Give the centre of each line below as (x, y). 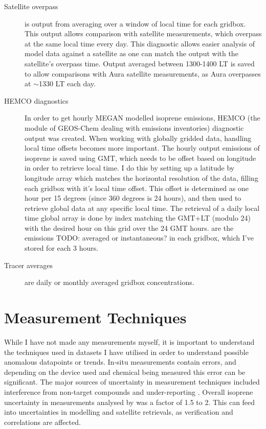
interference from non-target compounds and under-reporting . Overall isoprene (129, 391)
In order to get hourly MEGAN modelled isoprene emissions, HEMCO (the (142, 118)
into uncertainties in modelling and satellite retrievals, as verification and (119, 412)
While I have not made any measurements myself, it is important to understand (129, 341)
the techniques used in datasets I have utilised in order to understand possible (126, 352)
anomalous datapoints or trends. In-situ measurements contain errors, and (120, 362)
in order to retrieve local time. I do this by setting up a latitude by (130, 168)
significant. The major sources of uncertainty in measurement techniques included (132, 382)
